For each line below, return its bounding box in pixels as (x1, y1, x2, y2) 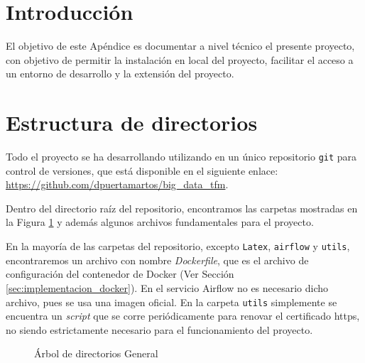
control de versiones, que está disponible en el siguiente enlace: (6, 163, 278, 178)
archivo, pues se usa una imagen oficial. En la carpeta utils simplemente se (6, 294, 337, 309)
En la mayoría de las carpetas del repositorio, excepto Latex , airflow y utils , (6, 239, 350, 254)
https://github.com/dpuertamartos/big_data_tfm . (6, 177, 229, 192)
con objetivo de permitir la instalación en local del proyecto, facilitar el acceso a (6, 52, 354, 67)
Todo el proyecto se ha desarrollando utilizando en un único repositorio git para (6, 149, 357, 164)
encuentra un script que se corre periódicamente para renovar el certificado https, (6, 308, 360, 323)
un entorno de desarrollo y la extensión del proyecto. (6, 66, 234, 81)
